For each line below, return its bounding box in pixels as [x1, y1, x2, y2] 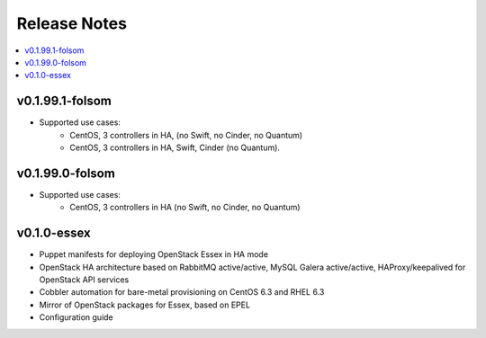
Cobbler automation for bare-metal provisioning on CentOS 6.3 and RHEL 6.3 [39, 287, 325, 298]
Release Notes [16, 13, 128, 33]
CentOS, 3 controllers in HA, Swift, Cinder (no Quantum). [69, 142, 281, 153]
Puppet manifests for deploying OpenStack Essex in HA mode [39, 249, 269, 260]
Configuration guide [39, 312, 114, 323]
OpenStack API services [39, 274, 130, 285]
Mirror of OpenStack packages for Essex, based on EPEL [39, 299, 251, 310]
